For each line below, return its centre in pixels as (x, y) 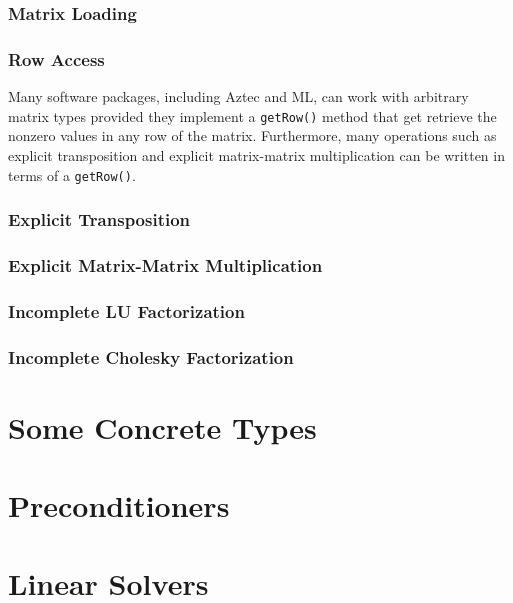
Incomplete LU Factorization (126, 310)
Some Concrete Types (162, 426)
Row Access (56, 58)
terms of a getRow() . (72, 174)
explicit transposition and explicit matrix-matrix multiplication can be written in (256, 154)
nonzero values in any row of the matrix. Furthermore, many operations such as (252, 135)
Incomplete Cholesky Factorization (151, 356)
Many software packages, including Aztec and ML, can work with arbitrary (238, 96)
